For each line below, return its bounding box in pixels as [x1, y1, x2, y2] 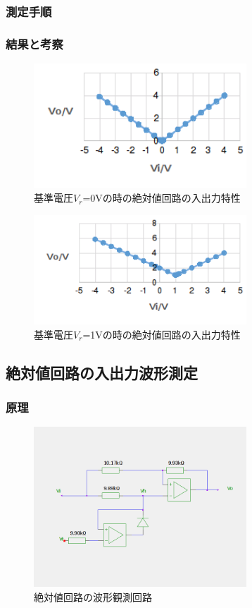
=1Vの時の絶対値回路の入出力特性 [82, 327, 241, 341]
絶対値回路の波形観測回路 [34, 589, 152, 604]
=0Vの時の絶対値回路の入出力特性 [82, 190, 241, 205]
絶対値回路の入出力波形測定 [6, 361, 198, 383]
